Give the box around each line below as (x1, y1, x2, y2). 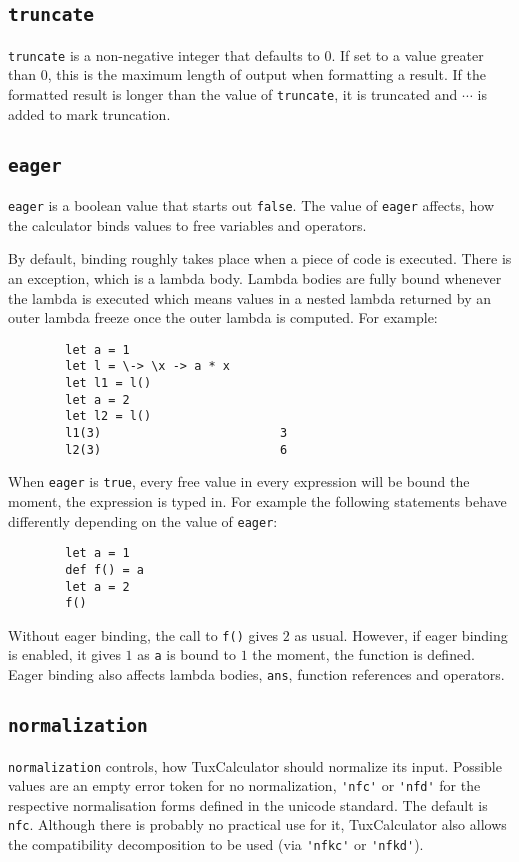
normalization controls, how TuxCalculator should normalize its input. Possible (8, 755, 502, 776)
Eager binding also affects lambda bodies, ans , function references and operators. (8, 664, 505, 685)
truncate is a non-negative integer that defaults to (8, 44, 320, 65)
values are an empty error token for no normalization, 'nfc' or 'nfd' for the (8, 775, 481, 796)
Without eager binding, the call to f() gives (8, 624, 279, 645)
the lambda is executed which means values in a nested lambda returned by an (8, 287, 491, 308)
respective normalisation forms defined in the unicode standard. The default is (8, 794, 488, 815)
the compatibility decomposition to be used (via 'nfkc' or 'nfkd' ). (8, 834, 424, 855)
